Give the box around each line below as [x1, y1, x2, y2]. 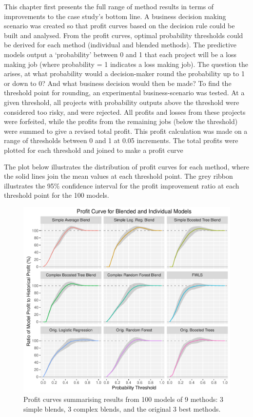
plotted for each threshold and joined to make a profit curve [4, 145, 183, 155]
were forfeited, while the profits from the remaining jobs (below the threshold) [4, 116, 238, 126]
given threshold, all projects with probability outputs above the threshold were [4, 97, 239, 107]
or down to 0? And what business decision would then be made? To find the [4, 78, 232, 88]
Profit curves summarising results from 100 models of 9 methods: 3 [23, 394, 224, 404]
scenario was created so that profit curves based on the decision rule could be [4, 21, 235, 31]
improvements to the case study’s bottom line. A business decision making [4, 11, 226, 21]
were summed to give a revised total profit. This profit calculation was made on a [4, 125, 248, 136]
